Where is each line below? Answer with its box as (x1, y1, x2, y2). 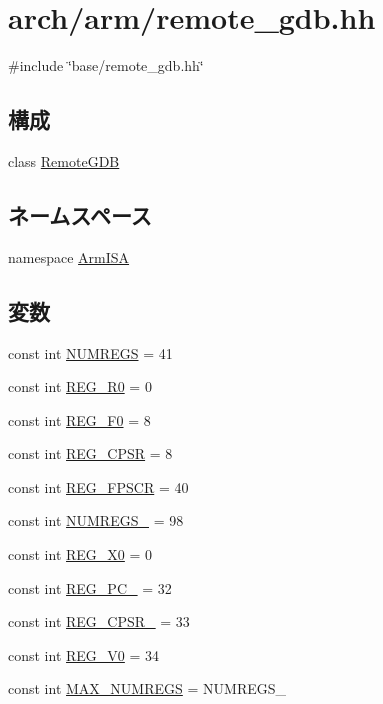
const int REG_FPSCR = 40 (8, 476, 189, 497)
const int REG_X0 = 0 (8, 544, 153, 565)
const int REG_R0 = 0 (8, 376, 152, 397)
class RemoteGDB (8, 150, 120, 171)
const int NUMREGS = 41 (8, 342, 173, 363)
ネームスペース (8, 199, 152, 230)
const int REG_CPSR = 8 (8, 443, 173, 464)
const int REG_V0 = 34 (8, 644, 160, 665)
